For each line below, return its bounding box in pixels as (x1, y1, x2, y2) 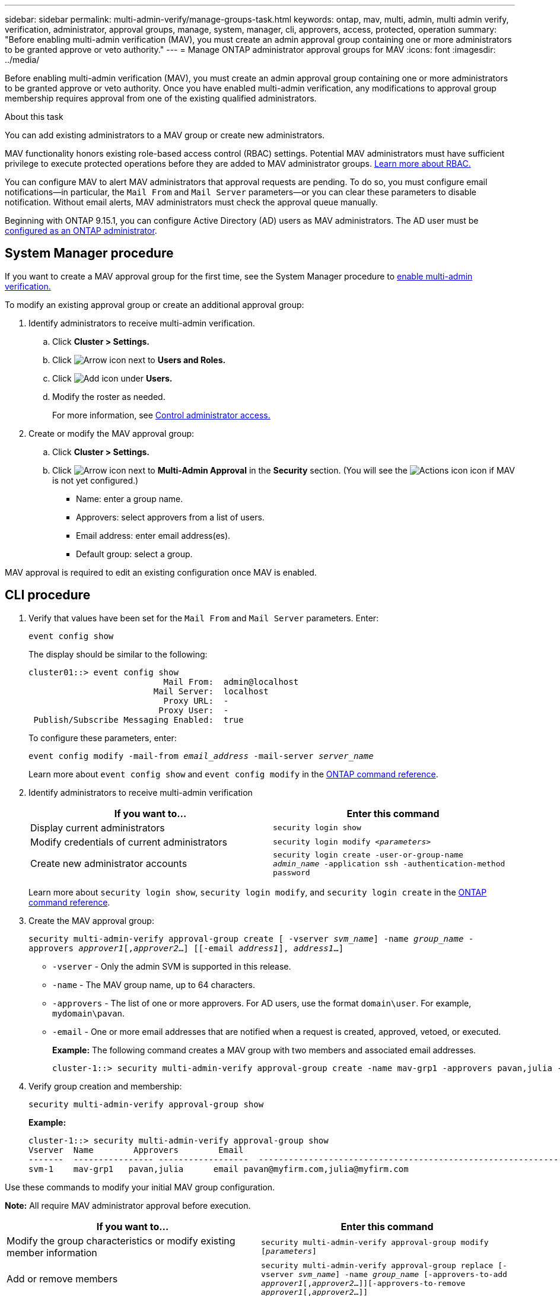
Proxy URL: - (163, 695, 229, 706)
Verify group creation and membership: (28, 1081, 182, 1091)
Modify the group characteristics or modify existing (7, 1234, 236, 1247)
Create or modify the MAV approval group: (28, 428, 195, 439)
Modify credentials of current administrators (30, 836, 227, 848)
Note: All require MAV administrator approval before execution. (5, 1200, 251, 1211)
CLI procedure (5, 587, 91, 603)
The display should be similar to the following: (28, 649, 208, 659)
